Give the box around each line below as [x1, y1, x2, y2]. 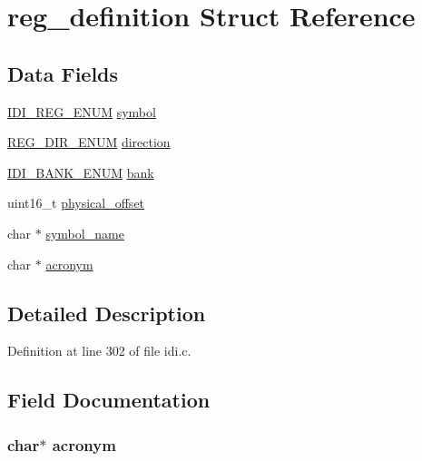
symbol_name [45, 223, 124, 242]
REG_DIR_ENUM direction [7, 132, 171, 152]
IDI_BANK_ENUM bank [7, 162, 154, 181]
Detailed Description [7, 299, 206, 327]
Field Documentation [7, 386, 211, 414]
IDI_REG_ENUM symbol [7, 102, 156, 121]
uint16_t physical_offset [7, 193, 145, 212]
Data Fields [7, 59, 119, 87]
